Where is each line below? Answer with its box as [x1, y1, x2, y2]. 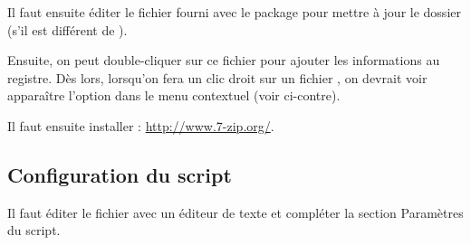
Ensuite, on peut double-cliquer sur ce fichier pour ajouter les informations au [7, 51, 440, 70]
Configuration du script [7, 160, 232, 188]
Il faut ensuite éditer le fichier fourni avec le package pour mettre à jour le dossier [7, 3, 461, 21]
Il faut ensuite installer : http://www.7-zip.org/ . [7, 116, 274, 135]
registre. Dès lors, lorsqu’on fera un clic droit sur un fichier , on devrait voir [7, 68, 428, 87]
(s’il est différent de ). [7, 20, 128, 39]
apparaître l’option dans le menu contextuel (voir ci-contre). [7, 86, 341, 105]
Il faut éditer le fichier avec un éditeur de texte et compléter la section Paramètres [7, 203, 464, 221]
